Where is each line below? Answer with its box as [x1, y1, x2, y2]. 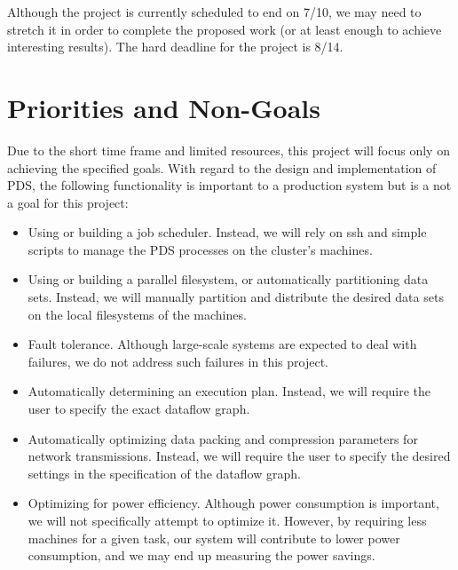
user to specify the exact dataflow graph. [28, 400, 250, 418]
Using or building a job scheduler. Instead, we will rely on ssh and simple [28, 223, 427, 241]
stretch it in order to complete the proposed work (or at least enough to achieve [7, 20, 442, 38]
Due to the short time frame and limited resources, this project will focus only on [7, 140, 450, 159]
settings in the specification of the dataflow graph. [28, 463, 301, 482]
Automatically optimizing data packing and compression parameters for [28, 429, 418, 447]
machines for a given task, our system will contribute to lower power [28, 528, 400, 547]
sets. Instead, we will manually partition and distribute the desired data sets [28, 288, 444, 306]
